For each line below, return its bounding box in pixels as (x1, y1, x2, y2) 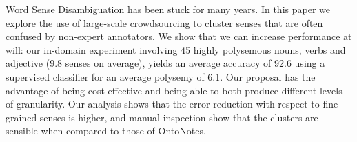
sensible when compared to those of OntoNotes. (6, 123, 206, 138)
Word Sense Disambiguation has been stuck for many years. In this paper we (6, 2, 330, 16)
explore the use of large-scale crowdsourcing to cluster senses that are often (6, 15, 323, 30)
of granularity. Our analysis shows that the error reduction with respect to (6, 97, 320, 111)
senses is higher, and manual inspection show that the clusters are (39, 110, 318, 124)
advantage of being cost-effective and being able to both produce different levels (6, 83, 343, 97)
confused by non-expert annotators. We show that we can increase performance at (6, 29, 352, 43)
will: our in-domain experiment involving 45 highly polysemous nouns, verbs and (6, 42, 346, 57)
